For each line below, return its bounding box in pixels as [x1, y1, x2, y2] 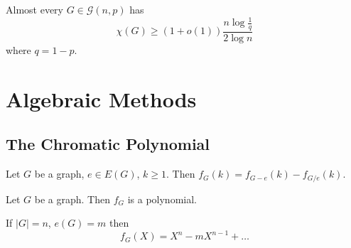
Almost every [6, 2, 63, 16]
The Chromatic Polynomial [6, 133, 210, 155]
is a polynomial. [127, 191, 197, 206]
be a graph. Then [34, 191, 110, 206]
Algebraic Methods [6, 84, 197, 113]
